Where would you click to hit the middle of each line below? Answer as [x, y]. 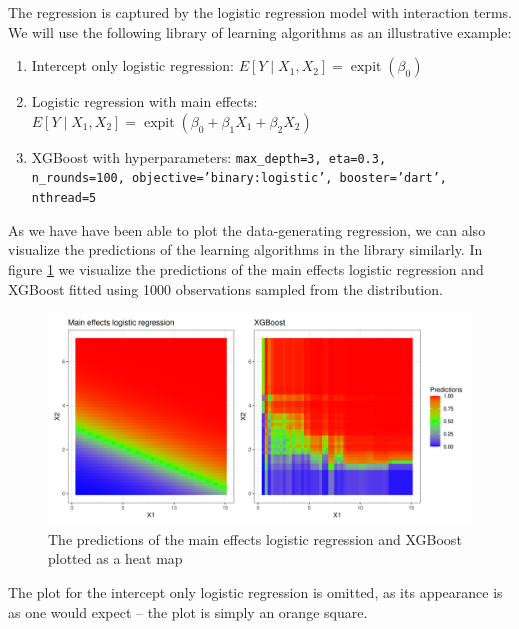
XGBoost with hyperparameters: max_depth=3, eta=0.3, [209, 156]
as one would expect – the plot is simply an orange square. [188, 611]
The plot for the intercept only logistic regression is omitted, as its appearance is [255, 591]
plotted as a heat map [115, 558]
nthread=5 [64, 198]
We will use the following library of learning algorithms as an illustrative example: [260, 31]
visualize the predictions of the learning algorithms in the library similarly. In [245, 249]
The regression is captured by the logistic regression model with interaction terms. [260, 12]
